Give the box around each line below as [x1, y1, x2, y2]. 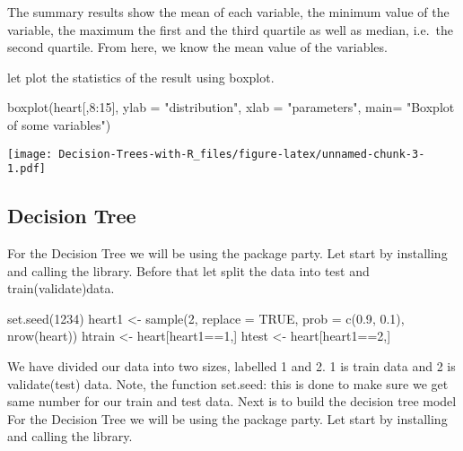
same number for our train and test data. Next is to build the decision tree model [7, 392, 457, 411]
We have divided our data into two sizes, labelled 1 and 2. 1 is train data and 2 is [7, 357, 456, 376]
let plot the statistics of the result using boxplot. [7, 67, 275, 86]
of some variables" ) [7, 115, 111, 134]
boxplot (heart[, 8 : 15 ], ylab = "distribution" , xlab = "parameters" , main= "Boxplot [7, 98, 455, 117]
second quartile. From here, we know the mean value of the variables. [7, 38, 388, 56]
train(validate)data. [7, 279, 115, 298]
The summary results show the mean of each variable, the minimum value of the [7, 3, 450, 21]
